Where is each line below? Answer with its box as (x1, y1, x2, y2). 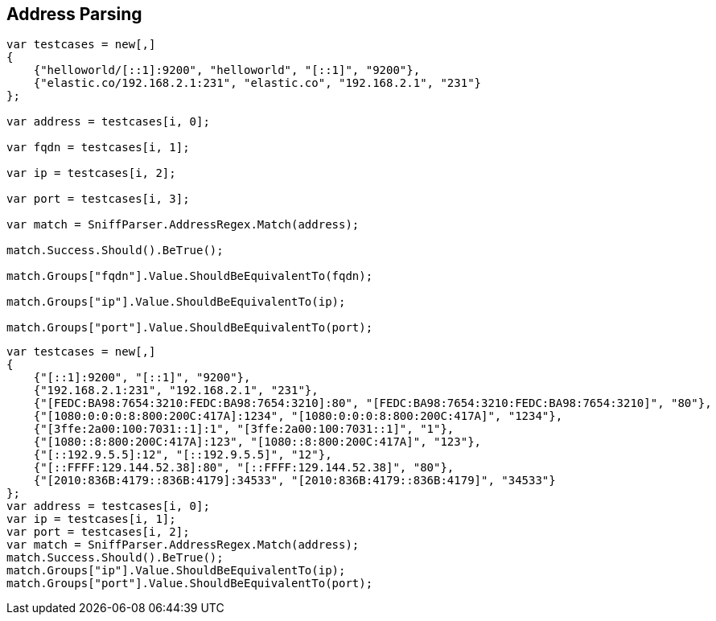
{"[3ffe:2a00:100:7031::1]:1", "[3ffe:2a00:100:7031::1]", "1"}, (33, 422, 455, 436)
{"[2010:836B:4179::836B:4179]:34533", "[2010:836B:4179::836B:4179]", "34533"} (33, 474, 556, 487)
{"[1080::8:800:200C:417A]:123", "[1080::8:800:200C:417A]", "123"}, (33, 435, 482, 449)
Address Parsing (6, 4, 142, 24)
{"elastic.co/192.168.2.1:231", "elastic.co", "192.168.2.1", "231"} (33, 76, 482, 90)
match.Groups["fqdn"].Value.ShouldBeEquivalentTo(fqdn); (6, 269, 373, 283)
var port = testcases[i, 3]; (6, 192, 190, 206)
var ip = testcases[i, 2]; (6, 167, 176, 180)
